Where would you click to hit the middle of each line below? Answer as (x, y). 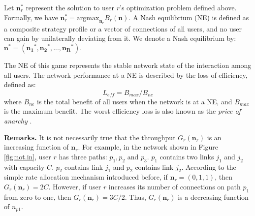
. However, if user (75, 186)
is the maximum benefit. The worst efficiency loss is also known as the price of (122, 111)
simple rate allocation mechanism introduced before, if (86, 177)
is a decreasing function (213, 197)
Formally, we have (31, 17)
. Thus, (135, 197)
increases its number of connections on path (175, 186)
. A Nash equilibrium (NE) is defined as (189, 17)
